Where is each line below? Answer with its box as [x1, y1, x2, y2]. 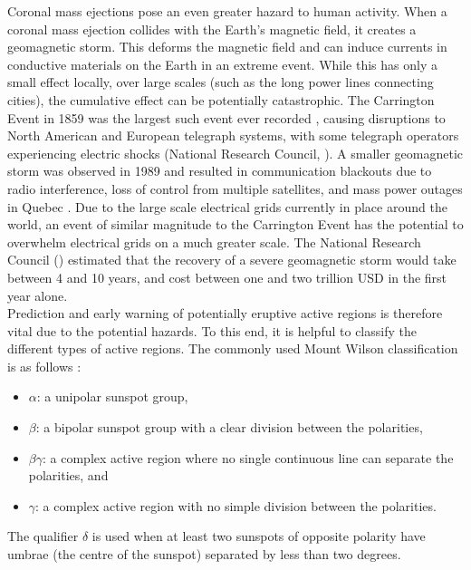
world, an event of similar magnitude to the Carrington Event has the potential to [7, 215, 464, 234]
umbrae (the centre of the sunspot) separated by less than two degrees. [7, 545, 401, 564]
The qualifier [7, 527, 79, 546]
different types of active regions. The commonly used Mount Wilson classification [7, 339, 458, 358]
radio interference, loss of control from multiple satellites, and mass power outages [7, 179, 463, 198]
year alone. [7, 285, 68, 304]
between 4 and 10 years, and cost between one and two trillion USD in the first [7, 267, 447, 286]
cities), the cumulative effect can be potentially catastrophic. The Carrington [7, 90, 435, 109]
